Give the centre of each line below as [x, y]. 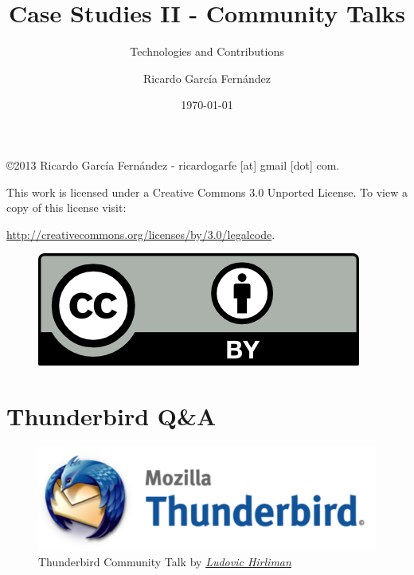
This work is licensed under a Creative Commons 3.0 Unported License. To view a [207, 192]
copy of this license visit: [66, 207]
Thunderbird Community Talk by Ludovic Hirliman [165, 562]
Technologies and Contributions [207, 51]
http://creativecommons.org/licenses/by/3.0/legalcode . [141, 234]
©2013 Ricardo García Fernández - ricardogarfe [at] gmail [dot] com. [173, 164]
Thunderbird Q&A [111, 416]
